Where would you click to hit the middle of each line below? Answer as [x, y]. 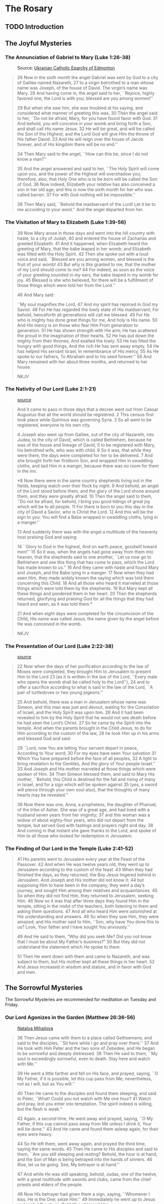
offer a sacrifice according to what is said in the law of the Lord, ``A [85, 687]
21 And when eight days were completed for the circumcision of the [85, 613]
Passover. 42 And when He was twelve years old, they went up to [83, 865]
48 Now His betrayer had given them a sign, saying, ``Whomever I [83, 1194]
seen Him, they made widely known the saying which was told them [85, 578]
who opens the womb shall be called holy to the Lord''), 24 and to [83, 682]
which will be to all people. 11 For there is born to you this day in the [85, 506]
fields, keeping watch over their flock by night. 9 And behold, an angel [88, 486]
